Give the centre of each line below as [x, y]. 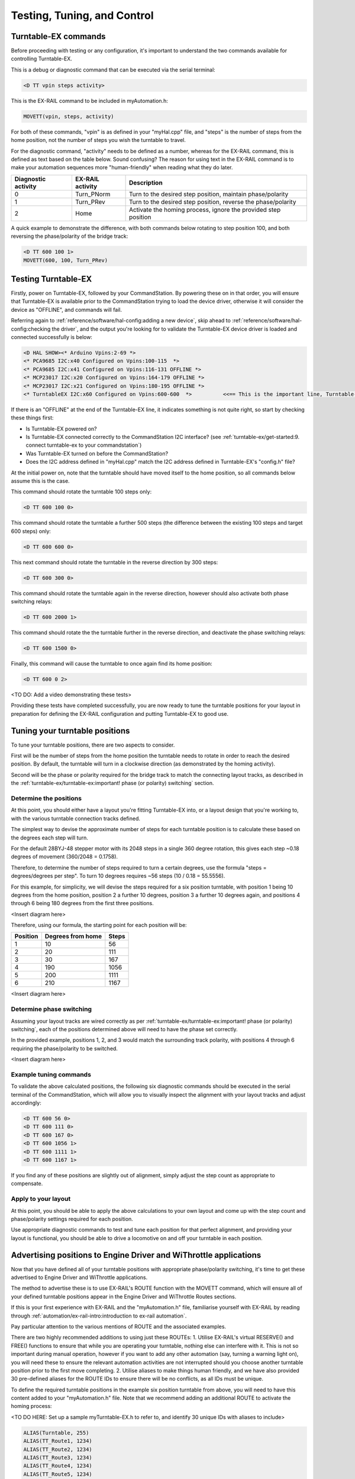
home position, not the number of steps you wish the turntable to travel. [98, 140]
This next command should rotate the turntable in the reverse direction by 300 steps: [114, 562]
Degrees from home [73, 937]
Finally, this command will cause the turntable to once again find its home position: [112, 664]
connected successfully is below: [52, 337]
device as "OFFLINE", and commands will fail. [67, 309]
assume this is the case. [41, 481]
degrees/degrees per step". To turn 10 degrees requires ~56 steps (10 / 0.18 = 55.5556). [118, 876]
